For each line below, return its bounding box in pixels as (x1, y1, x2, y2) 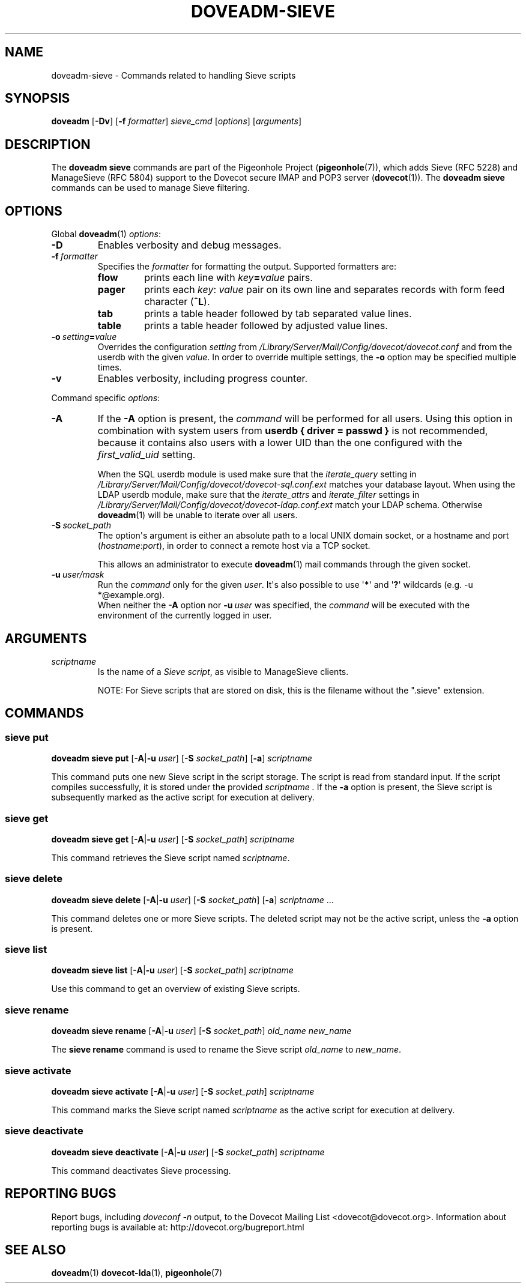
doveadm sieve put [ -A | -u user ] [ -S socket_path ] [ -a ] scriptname (51, 753, 312, 764)
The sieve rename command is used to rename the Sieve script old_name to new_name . (51, 1044, 401, 1055)
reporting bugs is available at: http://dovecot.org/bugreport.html (51, 1221, 304, 1232)
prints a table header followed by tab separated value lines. (144, 307, 412, 320)
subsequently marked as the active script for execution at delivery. (51, 792, 315, 803)
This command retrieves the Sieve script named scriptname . (51, 852, 290, 863)
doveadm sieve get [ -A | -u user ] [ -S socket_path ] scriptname (51, 833, 295, 844)
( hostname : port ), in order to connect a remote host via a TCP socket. (97, 540, 370, 551)
